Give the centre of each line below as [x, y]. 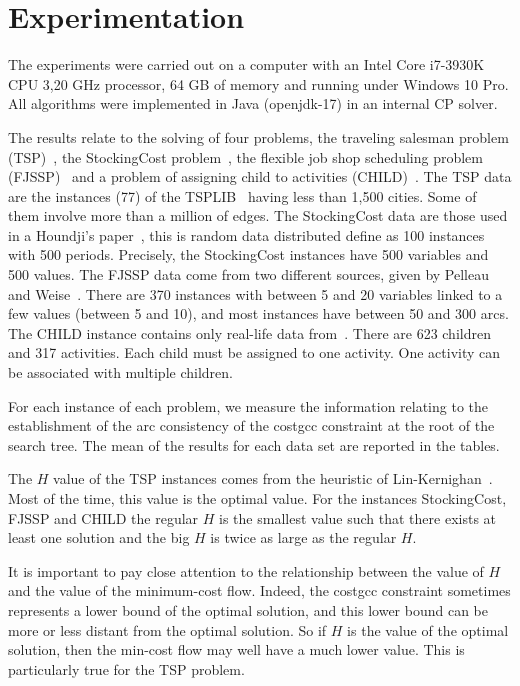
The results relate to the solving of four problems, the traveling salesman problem [258, 136]
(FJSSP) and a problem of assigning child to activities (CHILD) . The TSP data [260, 176]
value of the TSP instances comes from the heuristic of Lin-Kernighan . [273, 478]
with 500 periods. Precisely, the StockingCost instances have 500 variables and [248, 254]
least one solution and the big [99, 537]
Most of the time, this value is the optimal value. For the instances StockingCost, [257, 498]
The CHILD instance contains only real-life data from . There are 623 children [249, 332]
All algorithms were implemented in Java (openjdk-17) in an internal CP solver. [253, 103]
